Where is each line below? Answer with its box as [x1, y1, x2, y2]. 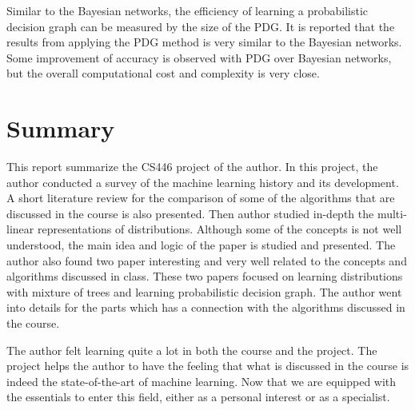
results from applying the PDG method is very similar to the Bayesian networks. [6, 34, 402, 50]
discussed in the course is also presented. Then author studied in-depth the [6, 205, 374, 221]
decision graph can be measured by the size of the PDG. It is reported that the [6, 18, 395, 34]
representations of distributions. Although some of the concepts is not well [37, 221, 402, 237]
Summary [6, 112, 115, 145]
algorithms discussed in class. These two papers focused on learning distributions [6, 268, 403, 285]
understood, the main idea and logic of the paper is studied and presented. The [6, 237, 396, 253]
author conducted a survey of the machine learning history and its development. [6, 173, 399, 190]
